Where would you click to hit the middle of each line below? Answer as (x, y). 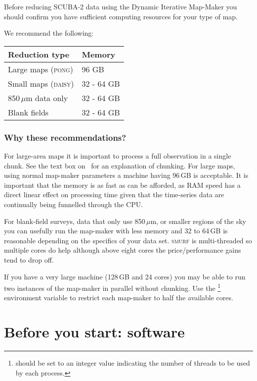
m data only (47, 98)
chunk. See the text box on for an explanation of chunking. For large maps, (120, 165)
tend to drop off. (29, 259)
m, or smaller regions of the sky (198, 221)
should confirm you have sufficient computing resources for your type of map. (121, 16)
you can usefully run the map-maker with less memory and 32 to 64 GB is (116, 231)
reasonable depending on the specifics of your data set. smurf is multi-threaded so (128, 240)
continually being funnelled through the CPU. (74, 204)
